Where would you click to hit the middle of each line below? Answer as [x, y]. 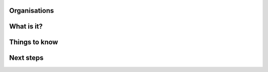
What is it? [26, 26]
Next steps [26, 58]
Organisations [32, 11]
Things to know [33, 42]
